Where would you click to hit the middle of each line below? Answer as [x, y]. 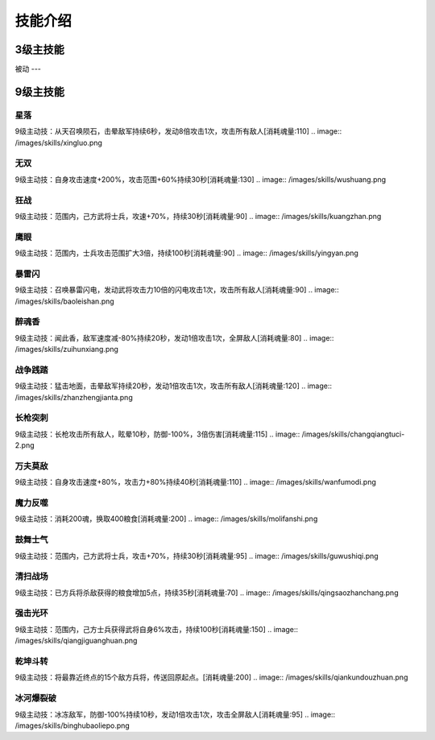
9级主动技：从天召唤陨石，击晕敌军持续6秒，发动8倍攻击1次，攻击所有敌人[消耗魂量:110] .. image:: [178, 131]
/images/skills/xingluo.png [58, 143]
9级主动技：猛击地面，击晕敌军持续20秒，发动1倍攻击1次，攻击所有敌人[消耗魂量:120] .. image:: [174, 386]
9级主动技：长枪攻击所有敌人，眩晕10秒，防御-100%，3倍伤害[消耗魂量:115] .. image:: [157, 434]
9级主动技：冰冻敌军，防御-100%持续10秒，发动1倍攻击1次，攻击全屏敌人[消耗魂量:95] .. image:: [175, 714]
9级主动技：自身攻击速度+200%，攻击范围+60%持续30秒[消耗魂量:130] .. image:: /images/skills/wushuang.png [201, 179]
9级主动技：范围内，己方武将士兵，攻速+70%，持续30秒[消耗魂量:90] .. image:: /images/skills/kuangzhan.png [198, 216]
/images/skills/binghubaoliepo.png [72, 726]
